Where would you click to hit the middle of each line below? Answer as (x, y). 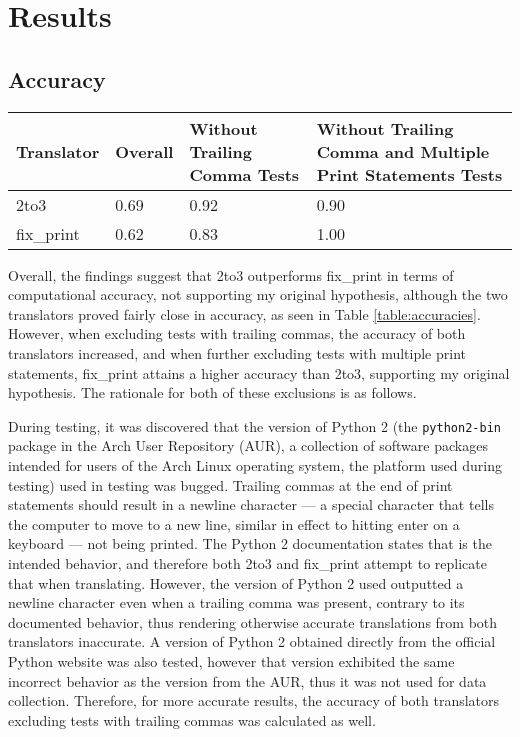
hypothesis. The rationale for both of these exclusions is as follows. (212, 392)
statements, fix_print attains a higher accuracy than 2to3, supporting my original (259, 372)
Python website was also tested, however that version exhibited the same (231, 660)
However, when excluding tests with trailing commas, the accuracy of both (237, 333)
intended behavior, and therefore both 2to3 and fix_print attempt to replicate (247, 562)
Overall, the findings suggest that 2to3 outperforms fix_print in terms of (231, 274)
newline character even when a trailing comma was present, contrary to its (236, 602)
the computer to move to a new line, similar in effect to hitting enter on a (234, 523)
